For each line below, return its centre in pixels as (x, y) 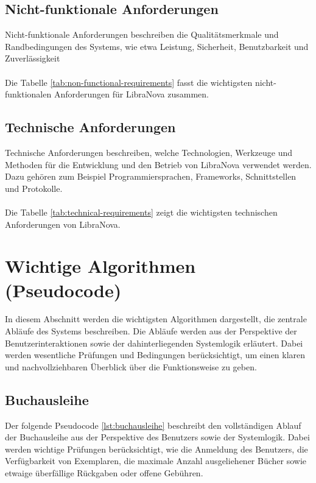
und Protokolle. (34, 188)
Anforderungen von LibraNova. (63, 224)
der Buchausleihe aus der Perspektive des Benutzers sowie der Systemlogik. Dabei (157, 437)
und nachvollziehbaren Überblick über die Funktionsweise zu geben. (131, 366)
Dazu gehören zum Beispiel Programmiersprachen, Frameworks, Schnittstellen (151, 176)
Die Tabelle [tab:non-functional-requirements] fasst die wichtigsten (129, 82)
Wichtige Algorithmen (100, 266)
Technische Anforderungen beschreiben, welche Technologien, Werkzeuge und (149, 152)
